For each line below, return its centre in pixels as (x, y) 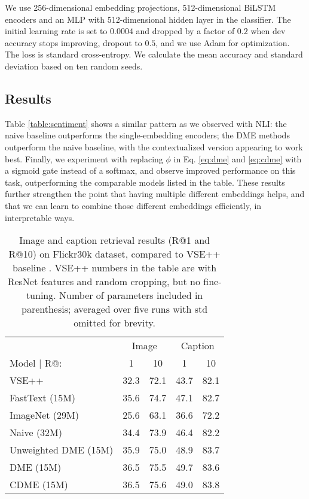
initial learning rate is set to (56, 31)
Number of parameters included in (131, 295)
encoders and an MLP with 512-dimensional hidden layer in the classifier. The (148, 19)
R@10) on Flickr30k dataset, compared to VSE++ (114, 254)
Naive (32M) (36, 433)
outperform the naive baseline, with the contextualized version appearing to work (154, 146)
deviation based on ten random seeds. (74, 66)
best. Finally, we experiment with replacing (84, 158)
